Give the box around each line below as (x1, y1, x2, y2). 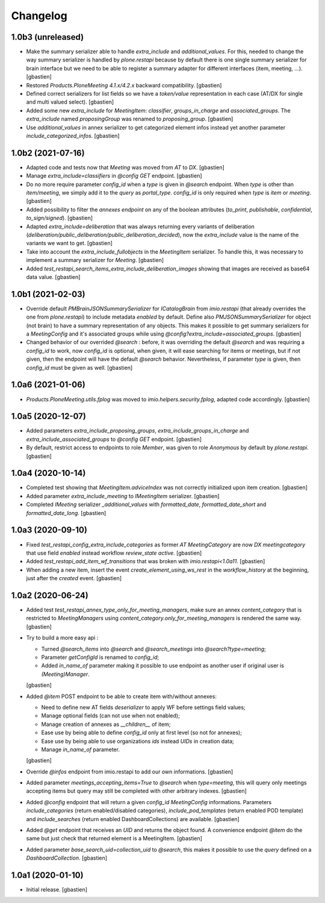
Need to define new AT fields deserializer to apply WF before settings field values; (41, 704, 246, 711)
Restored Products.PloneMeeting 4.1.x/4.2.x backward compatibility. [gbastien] (26, 81, 222, 89)
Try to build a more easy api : (26, 634, 99, 642)
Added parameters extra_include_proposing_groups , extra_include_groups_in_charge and (26, 427, 249, 434)
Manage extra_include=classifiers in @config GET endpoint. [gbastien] (26, 172, 202, 180)
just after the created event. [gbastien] (26, 575, 122, 582)
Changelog (11, 9, 67, 22)
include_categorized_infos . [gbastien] (26, 132, 120, 139)
